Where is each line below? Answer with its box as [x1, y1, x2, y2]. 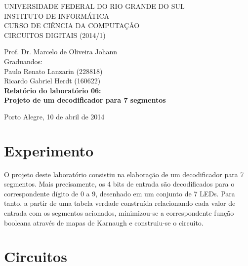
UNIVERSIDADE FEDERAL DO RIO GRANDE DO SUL [4, 1, 185, 11]
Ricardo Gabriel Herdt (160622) [4, 76, 101, 86]
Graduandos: [4, 56, 43, 66]
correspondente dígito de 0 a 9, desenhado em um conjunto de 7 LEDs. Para [4, 188, 235, 198]
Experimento [4, 140, 94, 160]
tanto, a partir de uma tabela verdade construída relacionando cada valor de [4, 198, 236, 208]
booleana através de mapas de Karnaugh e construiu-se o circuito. [4, 217, 204, 228]
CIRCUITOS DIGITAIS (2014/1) [4, 30, 106, 40]
